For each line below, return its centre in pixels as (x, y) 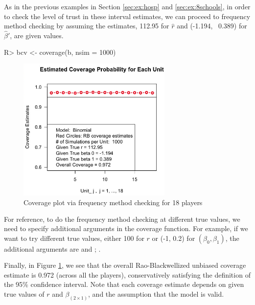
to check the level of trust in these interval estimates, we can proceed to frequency (127, 16)
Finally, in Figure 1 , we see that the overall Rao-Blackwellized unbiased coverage (125, 265)
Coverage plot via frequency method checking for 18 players (113, 202)
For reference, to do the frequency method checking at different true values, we (122, 219)
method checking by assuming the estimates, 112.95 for (87, 26)
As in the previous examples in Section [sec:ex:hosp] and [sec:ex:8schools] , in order (127, 6)
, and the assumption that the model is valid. (156, 294)
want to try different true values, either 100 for (74, 238)
